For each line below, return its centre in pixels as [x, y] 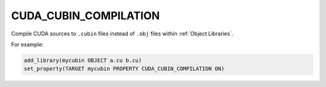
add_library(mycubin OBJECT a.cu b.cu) [83, 60]
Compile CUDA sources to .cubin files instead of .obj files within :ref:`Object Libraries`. [122, 34]
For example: [27, 44]
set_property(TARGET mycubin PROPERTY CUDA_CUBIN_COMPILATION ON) [124, 69]
